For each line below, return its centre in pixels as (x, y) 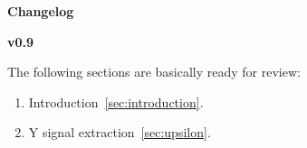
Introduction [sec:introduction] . (116, 102)
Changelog (41, 11)
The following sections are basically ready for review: (154, 72)
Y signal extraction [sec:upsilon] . (120, 132)
